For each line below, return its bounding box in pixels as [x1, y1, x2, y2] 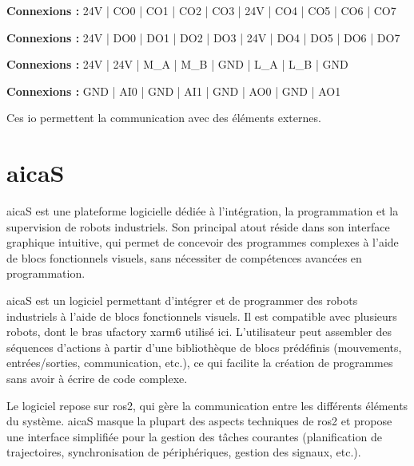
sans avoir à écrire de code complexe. [6, 370, 188, 387]
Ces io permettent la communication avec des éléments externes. [6, 109, 321, 126]
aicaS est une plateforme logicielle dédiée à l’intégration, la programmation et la [6, 203, 399, 219]
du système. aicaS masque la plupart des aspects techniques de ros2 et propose [6, 413, 392, 429]
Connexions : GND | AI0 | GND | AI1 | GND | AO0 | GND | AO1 [6, 82, 341, 99]
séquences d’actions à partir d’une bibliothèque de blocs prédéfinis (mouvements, [6, 338, 402, 355]
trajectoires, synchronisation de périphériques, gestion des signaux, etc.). [6, 444, 361, 460]
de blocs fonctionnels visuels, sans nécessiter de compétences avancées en [6, 249, 362, 266]
